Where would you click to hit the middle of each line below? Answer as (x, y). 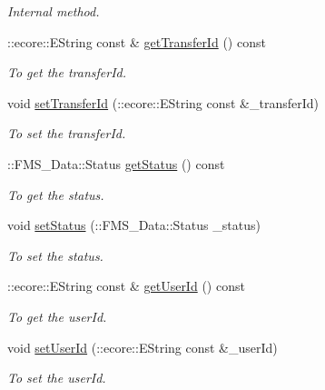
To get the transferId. (67, 72)
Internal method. (54, 11)
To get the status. (56, 194)
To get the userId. (57, 316)
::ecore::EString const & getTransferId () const (137, 41)
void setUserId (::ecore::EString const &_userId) (143, 347)
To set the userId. (57, 378)
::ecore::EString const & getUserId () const (126, 286)
